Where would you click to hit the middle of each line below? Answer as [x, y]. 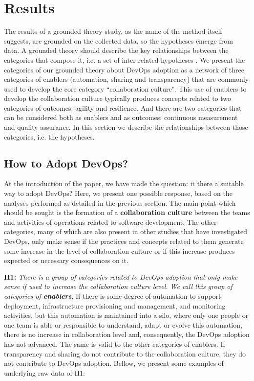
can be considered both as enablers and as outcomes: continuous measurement [121, 117]
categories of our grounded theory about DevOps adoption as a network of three [124, 69]
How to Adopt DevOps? [66, 163]
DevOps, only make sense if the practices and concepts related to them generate [124, 241]
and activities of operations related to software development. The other [110, 222]
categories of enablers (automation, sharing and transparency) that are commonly [127, 79]
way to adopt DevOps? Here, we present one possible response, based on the [118, 193]
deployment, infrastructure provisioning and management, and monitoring [115, 305]
